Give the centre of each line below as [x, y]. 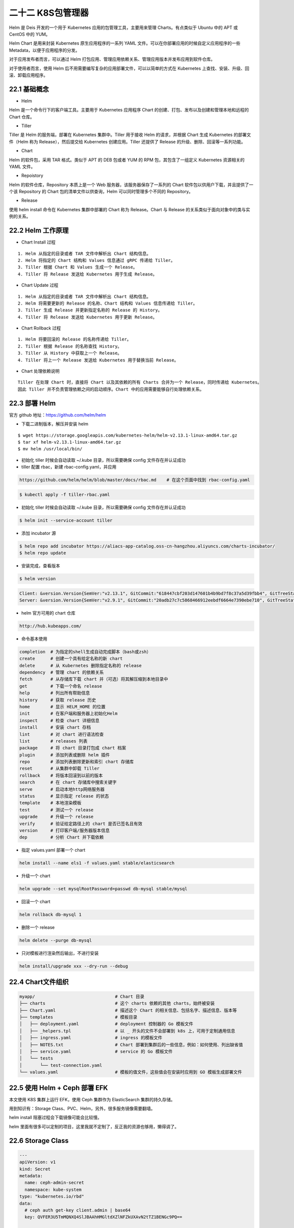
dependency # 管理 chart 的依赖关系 [61, 672]
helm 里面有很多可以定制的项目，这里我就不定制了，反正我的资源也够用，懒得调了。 [94, 1126]
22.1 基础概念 [29, 89]
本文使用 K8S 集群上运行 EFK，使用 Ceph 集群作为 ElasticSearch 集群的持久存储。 [92, 1099]
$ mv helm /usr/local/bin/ [50, 449]
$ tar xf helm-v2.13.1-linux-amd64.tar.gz [70, 442]
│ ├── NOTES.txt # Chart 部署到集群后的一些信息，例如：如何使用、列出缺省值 [131, 1045]
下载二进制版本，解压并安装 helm [55, 424]
